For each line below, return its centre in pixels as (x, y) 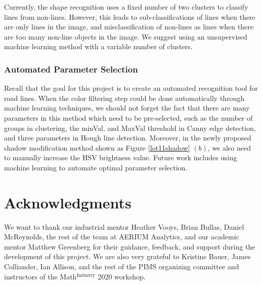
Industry (86, 275)
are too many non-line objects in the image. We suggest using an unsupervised (126, 36)
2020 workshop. (122, 276)
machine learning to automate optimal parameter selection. (96, 167)
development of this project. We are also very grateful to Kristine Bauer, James (127, 256)
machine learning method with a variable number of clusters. (98, 46)
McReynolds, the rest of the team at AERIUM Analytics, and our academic (122, 237)
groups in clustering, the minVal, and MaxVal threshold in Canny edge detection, (130, 128)
